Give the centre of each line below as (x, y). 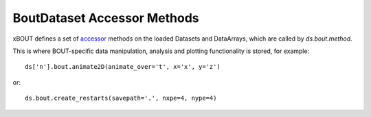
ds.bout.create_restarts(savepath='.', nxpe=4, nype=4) (121, 98)
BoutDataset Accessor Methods (106, 18)
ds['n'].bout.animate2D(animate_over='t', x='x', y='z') (123, 67)
